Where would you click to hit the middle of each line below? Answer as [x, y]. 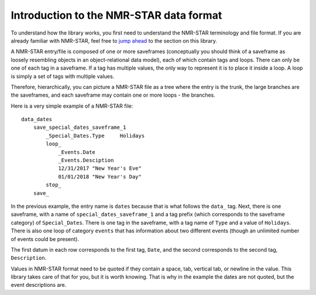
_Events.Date [77, 152]
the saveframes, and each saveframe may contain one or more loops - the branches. [113, 95]
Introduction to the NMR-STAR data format [116, 15]
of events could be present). [45, 239]
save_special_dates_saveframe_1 [80, 128]
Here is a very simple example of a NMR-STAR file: [72, 106]
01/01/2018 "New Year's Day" [100, 176]
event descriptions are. [39, 285]
